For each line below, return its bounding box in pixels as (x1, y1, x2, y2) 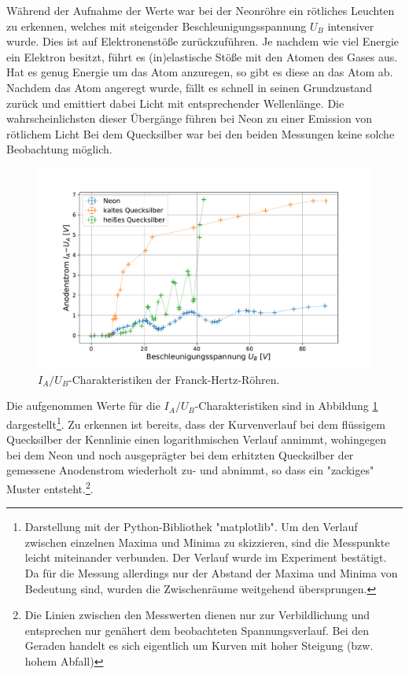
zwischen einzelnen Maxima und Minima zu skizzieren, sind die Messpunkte (24, 533, 390, 550)
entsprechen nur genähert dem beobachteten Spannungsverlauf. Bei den (24, 622, 370, 638)
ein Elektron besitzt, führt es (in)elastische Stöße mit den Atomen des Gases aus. (6, 48, 398, 65)
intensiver (327, 17, 374, 34)
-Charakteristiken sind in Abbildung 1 (194, 397, 378, 414)
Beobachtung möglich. (6, 141, 112, 157)
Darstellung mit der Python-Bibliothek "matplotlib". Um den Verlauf (24, 518, 358, 535)
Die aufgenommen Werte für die (6, 397, 160, 414)
